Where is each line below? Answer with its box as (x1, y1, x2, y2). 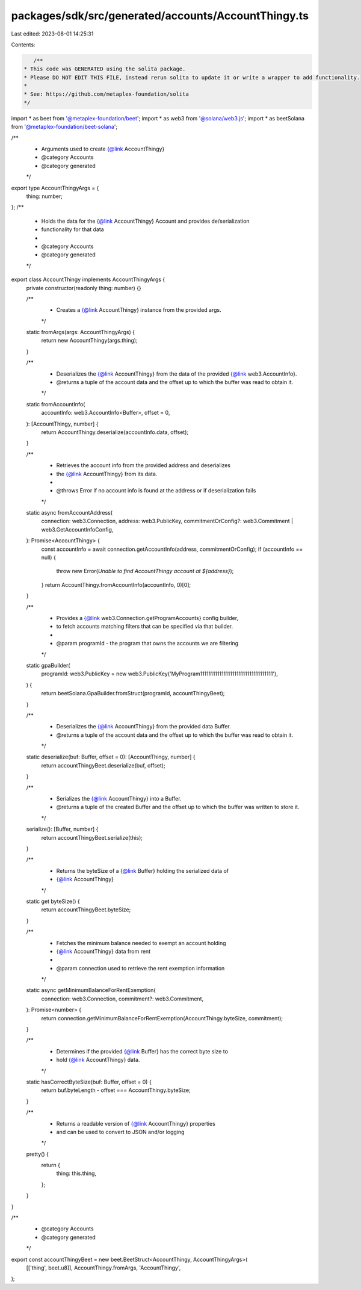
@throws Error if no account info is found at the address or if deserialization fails (56, 487, 256, 494)
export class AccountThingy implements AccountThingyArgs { (11, 276, 165, 283)
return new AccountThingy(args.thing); (41, 337, 138, 344)
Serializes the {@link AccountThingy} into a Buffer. (56, 795, 182, 802)
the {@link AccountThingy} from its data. (56, 470, 158, 477)
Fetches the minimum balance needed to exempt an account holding (56, 939, 226, 946)
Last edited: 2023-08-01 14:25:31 (11, 30, 94, 37)
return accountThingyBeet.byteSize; (41, 906, 131, 913)
